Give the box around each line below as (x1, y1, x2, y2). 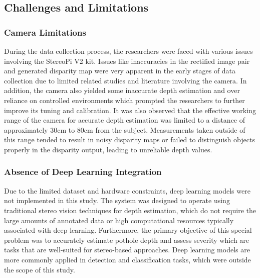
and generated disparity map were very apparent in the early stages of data (4, 65, 236, 76)
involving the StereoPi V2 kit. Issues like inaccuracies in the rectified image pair (4, 55, 250, 66)
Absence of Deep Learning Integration (4, 165, 162, 178)
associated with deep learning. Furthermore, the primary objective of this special (4, 225, 252, 235)
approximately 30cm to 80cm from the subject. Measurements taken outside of (4, 124, 245, 135)
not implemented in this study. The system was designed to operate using (4, 195, 230, 206)
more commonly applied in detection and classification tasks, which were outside (4, 254, 251, 264)
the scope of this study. (4, 264, 75, 274)
